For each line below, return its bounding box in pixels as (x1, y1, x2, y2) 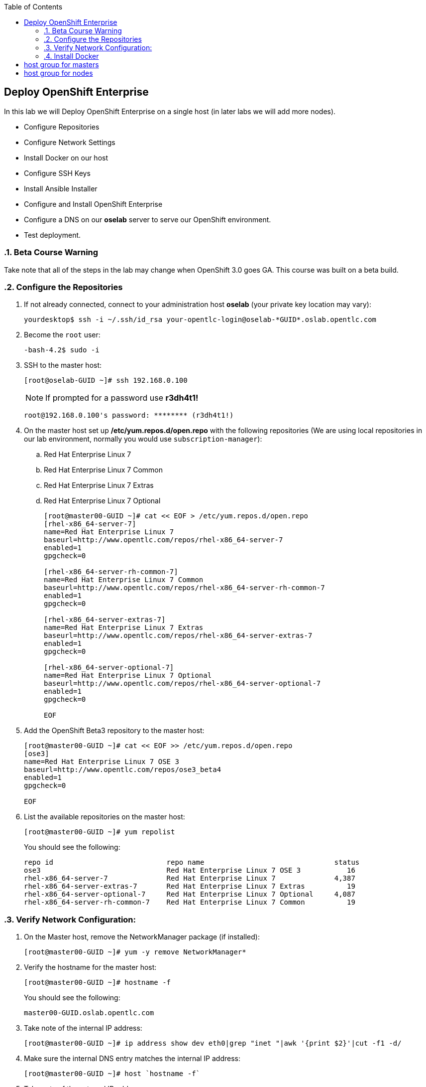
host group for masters (24, 60, 99, 69)
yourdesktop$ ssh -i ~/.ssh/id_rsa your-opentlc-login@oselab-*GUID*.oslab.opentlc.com (24, 315, 377, 324)
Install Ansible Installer (24, 184, 98, 193)
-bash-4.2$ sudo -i (24, 346, 100, 354)
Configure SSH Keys (24, 168, 91, 177)
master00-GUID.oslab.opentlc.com (24, 1009, 154, 1017)
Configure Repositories (24, 122, 100, 131)
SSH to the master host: (24, 361, 102, 370)
